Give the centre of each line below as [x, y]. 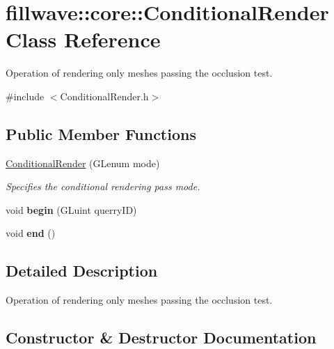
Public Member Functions [101, 133]
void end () [31, 233]
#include [25, 96]
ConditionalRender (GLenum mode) [83, 163]
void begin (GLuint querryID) [71, 209]
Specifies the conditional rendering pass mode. [103, 186]
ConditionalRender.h [104, 96]
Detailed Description [82, 271]
